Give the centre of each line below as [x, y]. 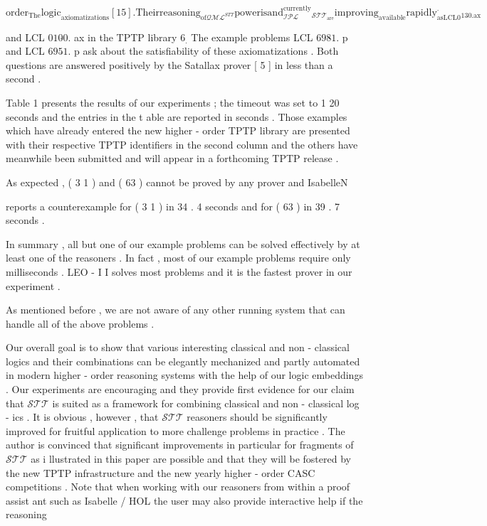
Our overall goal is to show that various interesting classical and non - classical [178, 347]
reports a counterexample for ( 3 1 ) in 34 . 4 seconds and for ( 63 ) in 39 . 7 [173, 206]
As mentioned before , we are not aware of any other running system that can [176, 310]
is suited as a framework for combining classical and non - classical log [206, 403]
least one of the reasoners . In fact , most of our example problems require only [178, 258]
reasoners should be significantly [257, 417]
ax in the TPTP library [126, 37]
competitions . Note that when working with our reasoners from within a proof [178, 487]
